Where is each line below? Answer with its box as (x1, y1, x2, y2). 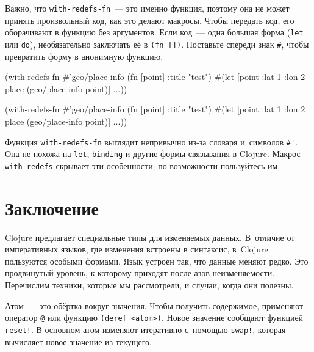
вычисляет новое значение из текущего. (5, 335, 152, 348)
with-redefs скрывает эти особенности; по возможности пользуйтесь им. (5, 159, 280, 172)
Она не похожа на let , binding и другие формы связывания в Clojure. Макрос (5, 147, 301, 160)
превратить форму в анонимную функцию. (5, 50, 163, 62)
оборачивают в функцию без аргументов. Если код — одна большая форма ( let (5, 26, 304, 38)
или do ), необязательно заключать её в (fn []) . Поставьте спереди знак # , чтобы (5, 37, 309, 50)
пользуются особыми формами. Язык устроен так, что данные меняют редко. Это (5, 254, 309, 267)
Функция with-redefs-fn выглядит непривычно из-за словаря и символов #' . (5, 135, 298, 148)
